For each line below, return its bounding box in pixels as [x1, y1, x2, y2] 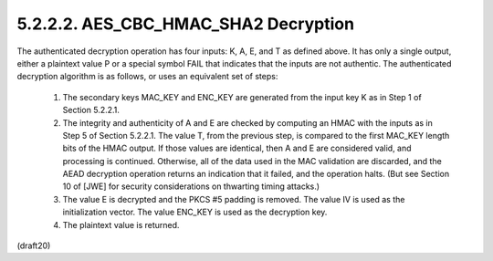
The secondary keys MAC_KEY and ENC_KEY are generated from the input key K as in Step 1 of [62, 91, 422, 102]
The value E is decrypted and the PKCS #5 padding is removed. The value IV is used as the [62, 193, 405, 204]
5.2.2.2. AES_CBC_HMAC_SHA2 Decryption [16, 14, 355, 34]
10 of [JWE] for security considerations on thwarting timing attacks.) [62, 181, 320, 192]
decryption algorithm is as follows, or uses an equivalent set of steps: [16, 71, 278, 82]
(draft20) [16, 240, 51, 251]
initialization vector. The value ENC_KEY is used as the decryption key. [62, 206, 328, 218]
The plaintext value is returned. [62, 219, 180, 230]
